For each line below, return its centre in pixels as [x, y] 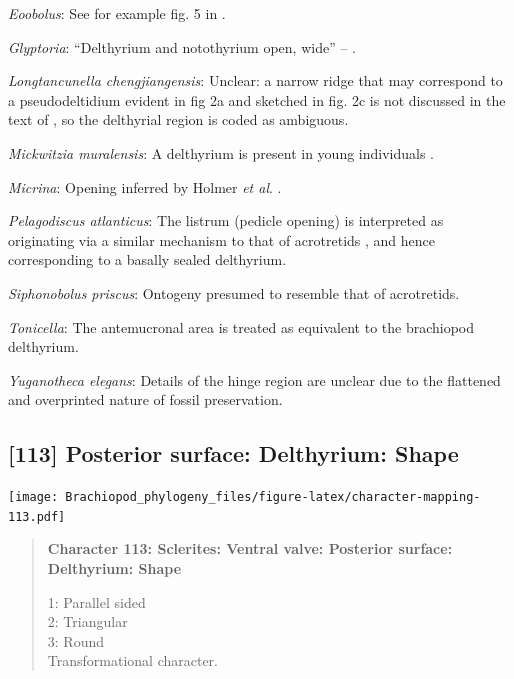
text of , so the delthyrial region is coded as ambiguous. [178, 119]
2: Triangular [87, 621]
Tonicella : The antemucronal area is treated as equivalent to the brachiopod [241, 326]
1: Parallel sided [96, 601]
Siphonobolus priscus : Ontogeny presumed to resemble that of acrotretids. [234, 292]
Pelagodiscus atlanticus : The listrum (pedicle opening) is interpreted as [226, 220]
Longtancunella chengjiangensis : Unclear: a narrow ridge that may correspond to [255, 80]
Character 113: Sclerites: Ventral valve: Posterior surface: [250, 548]
